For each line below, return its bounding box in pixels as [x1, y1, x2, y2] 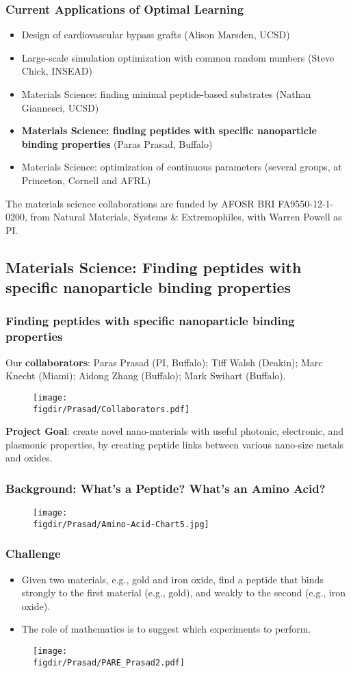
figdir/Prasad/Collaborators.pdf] [33, 404, 190, 414]
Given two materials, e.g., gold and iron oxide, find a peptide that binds [21, 572, 324, 586]
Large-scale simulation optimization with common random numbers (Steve [21, 50, 335, 64]
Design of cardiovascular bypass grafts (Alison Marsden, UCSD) [21, 27, 290, 42]
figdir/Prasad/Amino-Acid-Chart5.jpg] [33, 519, 209, 529]
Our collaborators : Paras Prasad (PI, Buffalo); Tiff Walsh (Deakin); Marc [5, 355, 323, 369]
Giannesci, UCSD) [21, 100, 99, 114]
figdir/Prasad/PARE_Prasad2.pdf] [33, 657, 185, 668]
